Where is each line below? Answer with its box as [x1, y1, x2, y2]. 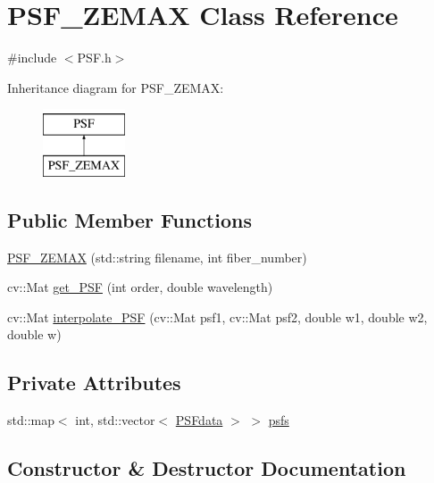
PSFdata [175, 411, 223, 429]
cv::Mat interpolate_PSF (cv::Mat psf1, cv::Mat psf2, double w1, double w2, [7, 307, 428, 326]
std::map [7, 411, 54, 429]
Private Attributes [7, 369, 181, 396]
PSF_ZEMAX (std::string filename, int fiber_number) [7, 247, 307, 266]
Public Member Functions [7, 205, 252, 233]
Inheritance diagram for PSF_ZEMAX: [7, 78, 224, 96]
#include [7, 48, 57, 67]
